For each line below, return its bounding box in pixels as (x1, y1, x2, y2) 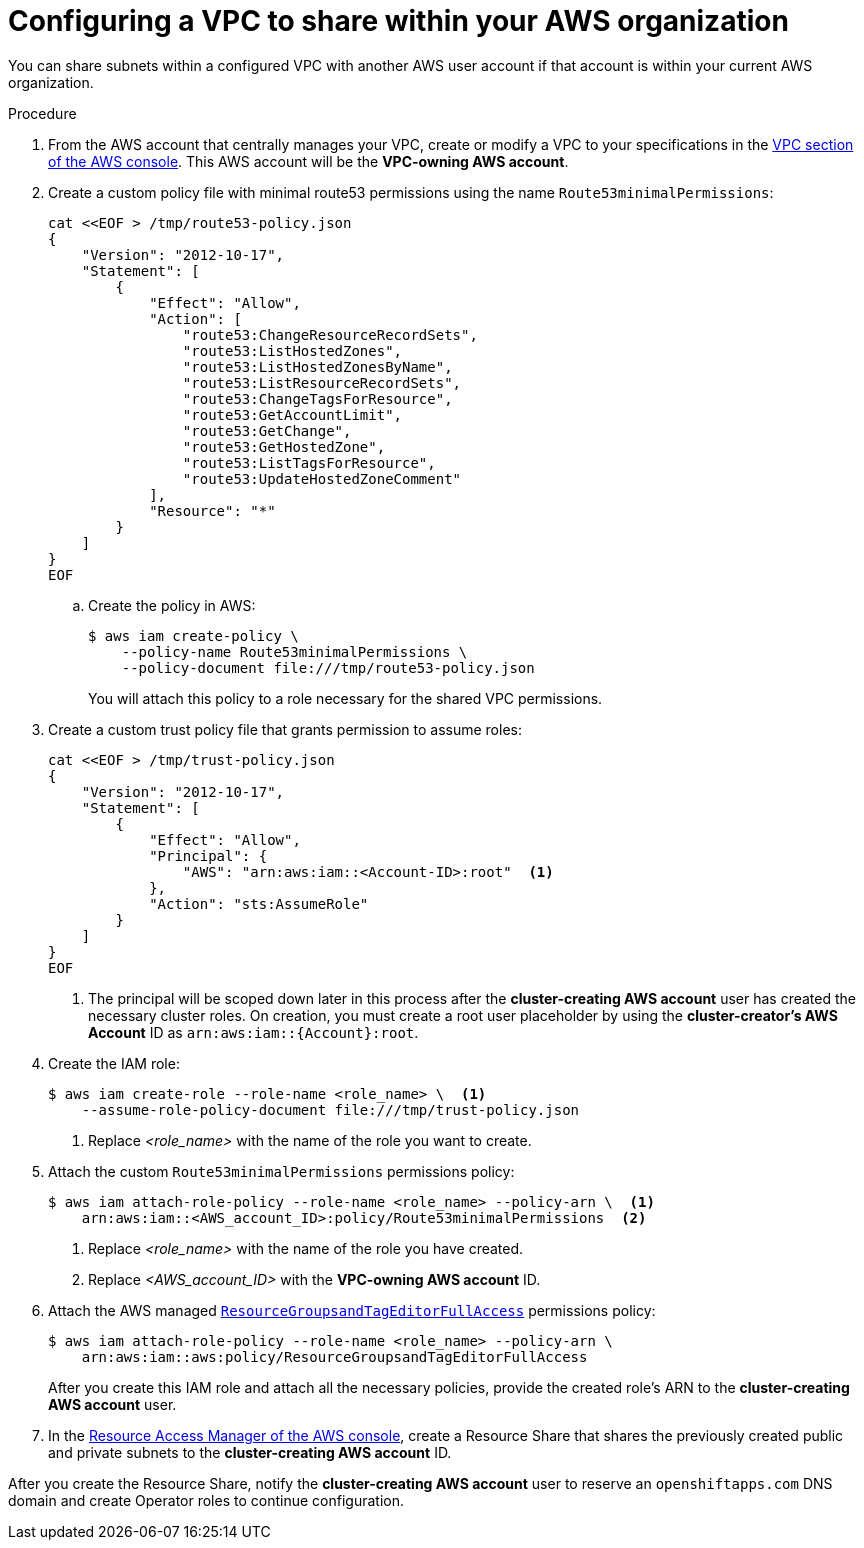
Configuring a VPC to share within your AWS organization (8, 4, 789, 38)
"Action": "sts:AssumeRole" (149, 895, 369, 912)
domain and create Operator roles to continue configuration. (8, 1491, 404, 1509)
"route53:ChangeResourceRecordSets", (182, 326, 478, 343)
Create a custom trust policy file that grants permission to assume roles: (48, 720, 522, 738)
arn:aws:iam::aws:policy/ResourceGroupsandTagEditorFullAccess (81, 1348, 588, 1365)
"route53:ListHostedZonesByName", (182, 358, 453, 375)
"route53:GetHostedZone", (182, 438, 386, 455)
